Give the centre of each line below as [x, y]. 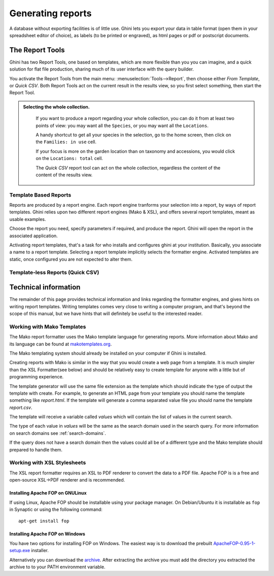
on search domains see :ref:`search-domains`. [58, 433]
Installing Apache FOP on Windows [47, 534]
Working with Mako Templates [48, 327]
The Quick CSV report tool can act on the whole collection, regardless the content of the [128, 168]
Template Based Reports [40, 195]
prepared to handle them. [36, 450]
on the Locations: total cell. [70, 158]
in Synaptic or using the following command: [56, 509]
